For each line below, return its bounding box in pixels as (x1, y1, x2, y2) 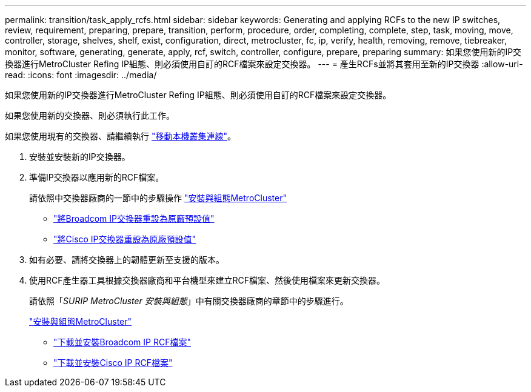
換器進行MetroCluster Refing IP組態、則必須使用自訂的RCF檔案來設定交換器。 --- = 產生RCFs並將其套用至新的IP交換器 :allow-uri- (5, 59, 523, 69)
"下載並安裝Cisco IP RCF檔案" (53, 357, 173, 368)
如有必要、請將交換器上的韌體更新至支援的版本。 (29, 254, 224, 265)
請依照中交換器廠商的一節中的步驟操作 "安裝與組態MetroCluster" (29, 193, 287, 203)
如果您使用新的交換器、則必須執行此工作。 (5, 110, 175, 121)
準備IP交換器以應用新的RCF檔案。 (29, 172, 164, 182)
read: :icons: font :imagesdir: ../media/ (5, 70, 157, 80)
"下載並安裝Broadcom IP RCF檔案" (53, 337, 191, 347)
